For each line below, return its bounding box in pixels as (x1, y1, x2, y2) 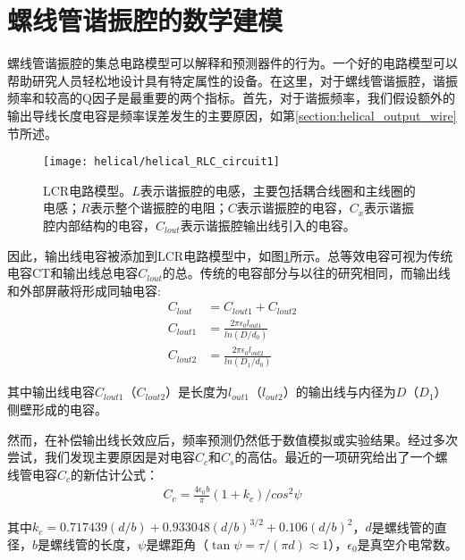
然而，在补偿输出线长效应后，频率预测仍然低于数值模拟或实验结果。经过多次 (7, 430, 458, 448)
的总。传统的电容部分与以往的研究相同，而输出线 (162, 263, 451, 282)
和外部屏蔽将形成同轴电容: (7, 280, 161, 299)
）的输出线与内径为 (283, 382, 396, 401)
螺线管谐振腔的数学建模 (7, 2, 283, 38)
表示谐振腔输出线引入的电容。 (180, 215, 356, 234)
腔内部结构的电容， (43, 215, 156, 234)
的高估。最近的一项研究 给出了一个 (234, 447, 435, 466)
